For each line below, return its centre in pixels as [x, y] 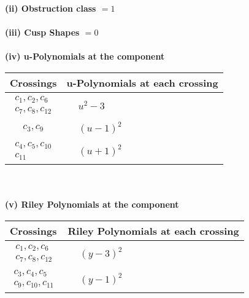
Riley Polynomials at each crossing [153, 231]
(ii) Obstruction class [51, 8]
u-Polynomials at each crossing [142, 82]
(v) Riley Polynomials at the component [92, 204]
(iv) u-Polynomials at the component [85, 56]
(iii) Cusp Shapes [42, 32]
